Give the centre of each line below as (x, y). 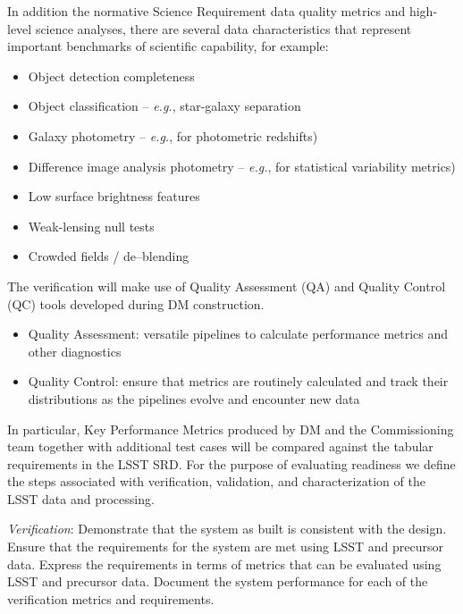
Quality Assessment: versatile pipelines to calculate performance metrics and (238, 334)
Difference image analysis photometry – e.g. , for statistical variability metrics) (242, 166)
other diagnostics (75, 351)
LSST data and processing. (81, 498)
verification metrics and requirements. (111, 598)
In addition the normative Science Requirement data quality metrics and (206, 11)
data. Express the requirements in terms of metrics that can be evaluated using (224, 564)
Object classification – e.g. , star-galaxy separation (164, 106)
